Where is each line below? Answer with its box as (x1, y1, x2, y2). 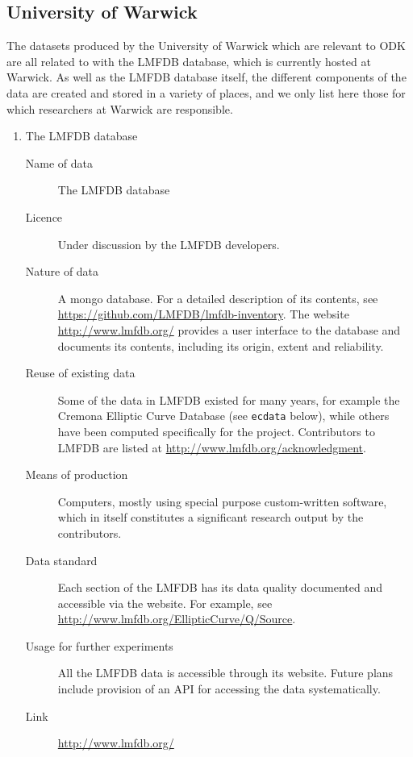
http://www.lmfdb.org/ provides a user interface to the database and (57, 321, 401, 338)
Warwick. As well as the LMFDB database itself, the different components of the (6, 69, 407, 85)
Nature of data (25, 263, 99, 280)
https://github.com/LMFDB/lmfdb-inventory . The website (57, 306, 349, 322)
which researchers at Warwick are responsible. (6, 100, 233, 117)
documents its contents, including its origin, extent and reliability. (57, 337, 384, 354)
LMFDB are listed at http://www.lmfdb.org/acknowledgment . (57, 439, 366, 455)
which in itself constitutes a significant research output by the (57, 509, 364, 526)
